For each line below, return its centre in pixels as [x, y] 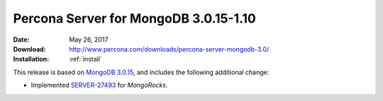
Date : [21, 40]
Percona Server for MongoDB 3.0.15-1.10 [135, 18]
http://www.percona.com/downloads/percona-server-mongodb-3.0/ [169, 49]
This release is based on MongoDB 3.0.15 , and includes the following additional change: [141, 72]
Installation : [31, 59]
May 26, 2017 [89, 40]
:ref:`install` [85, 59]
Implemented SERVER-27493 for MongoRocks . [99, 85]
